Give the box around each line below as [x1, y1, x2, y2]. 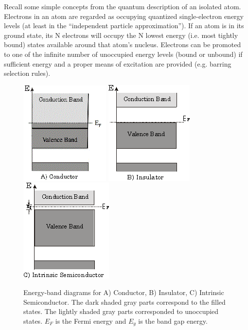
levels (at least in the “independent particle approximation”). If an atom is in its [4, 20, 244, 31]
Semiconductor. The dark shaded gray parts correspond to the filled [23, 296, 226, 307]
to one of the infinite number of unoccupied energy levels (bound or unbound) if [4, 49, 243, 59]
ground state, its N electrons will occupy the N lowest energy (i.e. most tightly [4, 30, 238, 40]
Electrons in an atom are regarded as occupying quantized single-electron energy [4, 11, 244, 21]
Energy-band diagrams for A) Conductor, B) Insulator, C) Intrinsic [23, 287, 224, 297]
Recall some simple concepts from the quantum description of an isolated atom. [4, 1, 241, 11]
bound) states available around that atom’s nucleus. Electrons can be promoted [4, 39, 241, 50]
